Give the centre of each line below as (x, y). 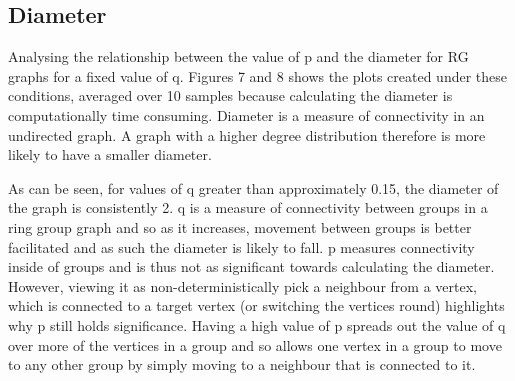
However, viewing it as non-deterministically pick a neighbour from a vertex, (242, 285)
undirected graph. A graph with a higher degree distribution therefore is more (247, 134)
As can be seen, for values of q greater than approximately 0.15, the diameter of (253, 187)
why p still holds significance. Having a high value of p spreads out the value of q (257, 324)
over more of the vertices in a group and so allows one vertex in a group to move (255, 344)
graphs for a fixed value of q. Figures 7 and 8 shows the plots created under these (257, 75)
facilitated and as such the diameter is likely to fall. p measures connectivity (241, 246)
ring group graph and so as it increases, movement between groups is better (240, 226)
